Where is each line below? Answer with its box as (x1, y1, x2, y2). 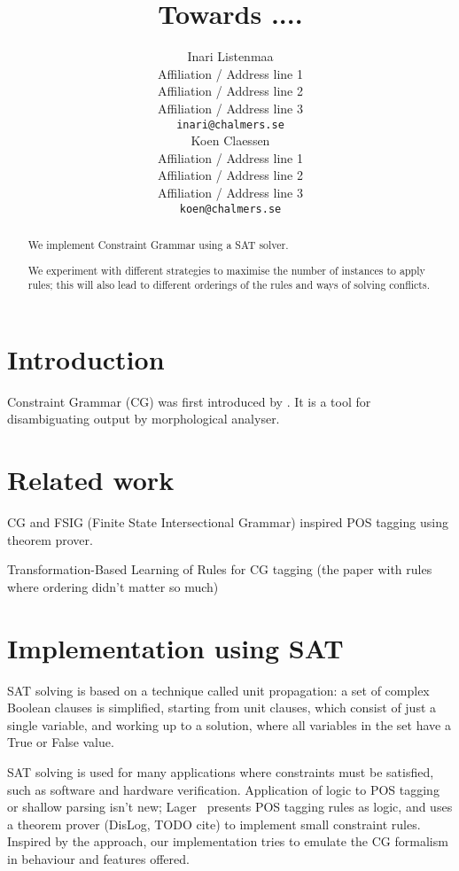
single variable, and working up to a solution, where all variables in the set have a (7, 715, 451, 734)
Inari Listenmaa (187, 47, 274, 66)
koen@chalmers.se (179, 202, 282, 215)
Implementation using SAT (7, 629, 344, 665)
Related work (7, 462, 175, 498)
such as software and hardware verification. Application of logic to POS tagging (7, 780, 440, 798)
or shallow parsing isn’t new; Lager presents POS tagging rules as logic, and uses (7, 797, 453, 816)
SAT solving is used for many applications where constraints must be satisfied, (7, 762, 434, 781)
